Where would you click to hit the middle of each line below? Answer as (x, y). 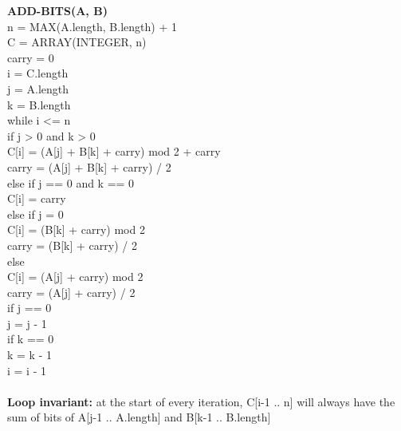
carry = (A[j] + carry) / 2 (71, 292)
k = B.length (39, 104)
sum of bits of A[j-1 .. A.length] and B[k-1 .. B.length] (139, 417)
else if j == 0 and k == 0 (71, 182)
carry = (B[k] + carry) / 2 (72, 245)
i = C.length (38, 73)
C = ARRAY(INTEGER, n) (77, 42)
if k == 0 (31, 339)
